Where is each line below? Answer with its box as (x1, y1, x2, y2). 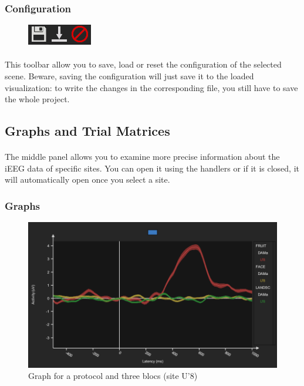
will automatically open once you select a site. (5, 173, 170, 186)
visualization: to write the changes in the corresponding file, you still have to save (5, 81, 298, 93)
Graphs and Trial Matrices (5, 122, 170, 140)
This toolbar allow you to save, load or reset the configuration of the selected (5, 58, 282, 71)
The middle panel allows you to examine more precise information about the (5, 150, 280, 163)
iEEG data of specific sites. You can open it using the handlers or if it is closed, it (5, 162, 299, 174)
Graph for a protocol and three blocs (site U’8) (28, 370, 198, 382)
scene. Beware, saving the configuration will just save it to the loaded (5, 70, 254, 82)
